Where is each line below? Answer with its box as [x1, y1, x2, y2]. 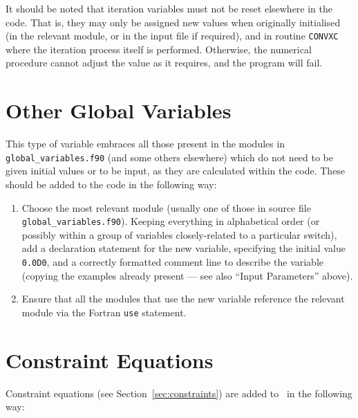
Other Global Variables [6, 96, 232, 125]
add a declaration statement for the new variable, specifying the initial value [21, 241, 346, 255]
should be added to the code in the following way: [6, 177, 217, 191]
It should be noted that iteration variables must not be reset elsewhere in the [6, 1, 333, 15]
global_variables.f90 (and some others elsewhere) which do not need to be [6, 149, 334, 164]
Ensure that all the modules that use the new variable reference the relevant [21, 291, 345, 306]
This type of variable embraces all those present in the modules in [6, 136, 285, 151]
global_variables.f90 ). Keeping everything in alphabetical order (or [21, 214, 320, 228]
